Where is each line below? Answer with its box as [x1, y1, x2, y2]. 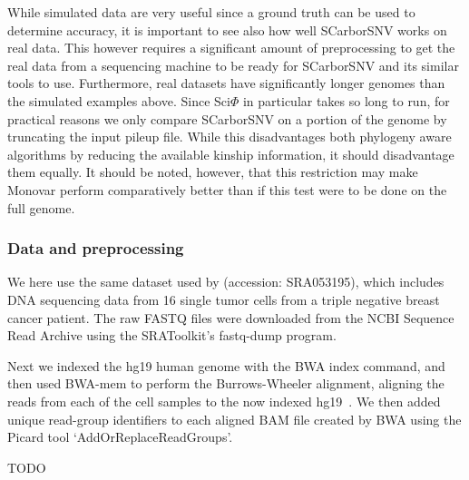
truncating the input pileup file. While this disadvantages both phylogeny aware [7, 127, 452, 146]
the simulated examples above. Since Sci [7, 91, 230, 110]
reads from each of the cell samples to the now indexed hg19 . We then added [7, 391, 441, 410]
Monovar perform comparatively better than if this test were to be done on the [7, 180, 447, 199]
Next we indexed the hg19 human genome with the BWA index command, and [7, 356, 445, 375]
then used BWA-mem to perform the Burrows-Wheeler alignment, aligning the [7, 374, 445, 393]
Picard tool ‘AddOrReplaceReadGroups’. [7, 427, 233, 446]
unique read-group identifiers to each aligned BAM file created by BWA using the [7, 409, 462, 428]
